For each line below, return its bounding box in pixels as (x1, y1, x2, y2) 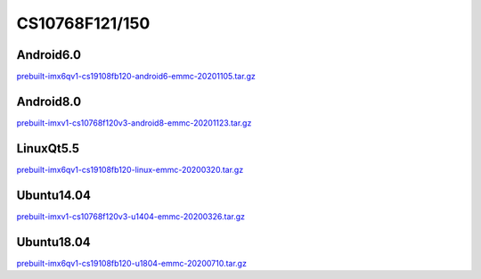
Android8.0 (16, 94, 82, 109)
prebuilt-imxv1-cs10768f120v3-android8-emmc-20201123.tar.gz (16, 117, 252, 128)
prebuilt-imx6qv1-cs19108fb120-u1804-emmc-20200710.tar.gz (16, 258, 247, 268)
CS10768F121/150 (16, 13, 151, 33)
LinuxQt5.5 (16, 141, 80, 156)
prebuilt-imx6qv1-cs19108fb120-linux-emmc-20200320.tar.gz (16, 164, 244, 175)
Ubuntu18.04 (16, 234, 91, 250)
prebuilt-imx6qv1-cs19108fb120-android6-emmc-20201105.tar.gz (16, 71, 256, 82)
